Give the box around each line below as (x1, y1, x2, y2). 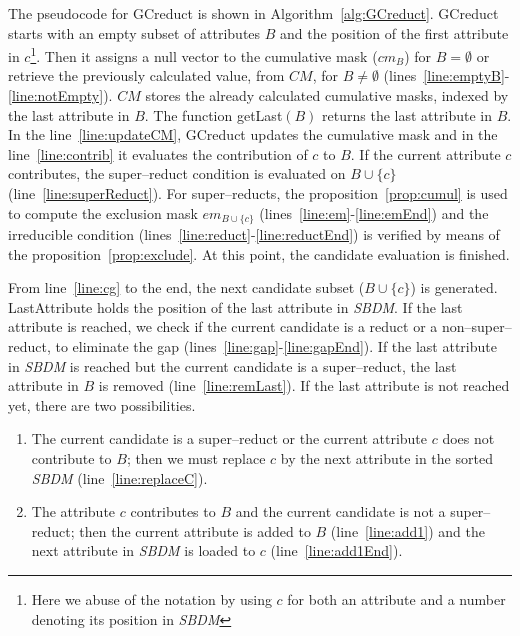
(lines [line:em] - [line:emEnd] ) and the (259, 202, 489, 223)
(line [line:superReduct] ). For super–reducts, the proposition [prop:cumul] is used (8, 183, 508, 203)
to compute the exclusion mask (8, 202, 198, 223)
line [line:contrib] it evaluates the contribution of (8, 143, 308, 164)
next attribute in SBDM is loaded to (31, 540, 256, 561)
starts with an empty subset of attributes (8, 22, 261, 43)
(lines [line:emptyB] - (383, 65, 510, 86)
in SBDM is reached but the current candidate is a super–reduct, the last (8, 355, 457, 376)
